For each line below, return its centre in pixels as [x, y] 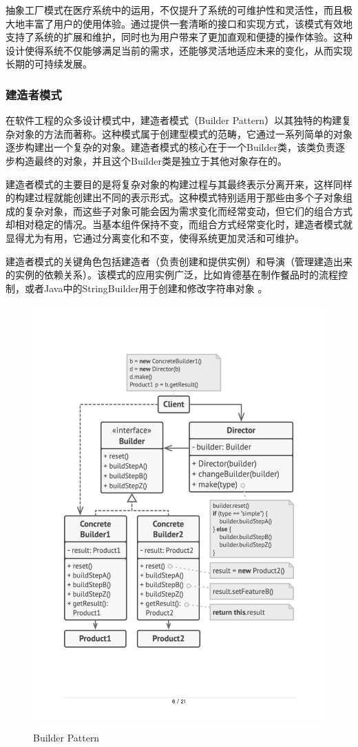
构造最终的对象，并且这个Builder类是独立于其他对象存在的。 [151, 160]
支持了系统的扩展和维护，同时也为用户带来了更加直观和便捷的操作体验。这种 [179, 37]
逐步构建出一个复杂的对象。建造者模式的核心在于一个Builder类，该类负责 [170, 147]
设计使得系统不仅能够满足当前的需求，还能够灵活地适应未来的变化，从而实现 [179, 50]
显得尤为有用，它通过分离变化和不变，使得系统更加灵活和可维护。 [155, 237]
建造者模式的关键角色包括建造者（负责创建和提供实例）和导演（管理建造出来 [179, 261]
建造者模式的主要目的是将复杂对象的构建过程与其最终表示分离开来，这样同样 [179, 184]
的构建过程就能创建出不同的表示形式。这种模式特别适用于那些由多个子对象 [174, 197]
